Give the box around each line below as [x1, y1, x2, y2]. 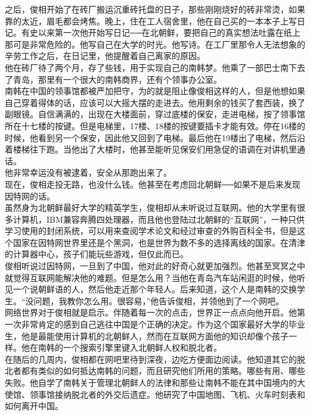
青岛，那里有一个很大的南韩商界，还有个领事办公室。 [13, 73, 222, 85]
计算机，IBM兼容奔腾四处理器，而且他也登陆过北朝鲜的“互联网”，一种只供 [13, 213, 305, 225]
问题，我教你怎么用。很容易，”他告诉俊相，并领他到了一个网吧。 [33, 294, 284, 307]
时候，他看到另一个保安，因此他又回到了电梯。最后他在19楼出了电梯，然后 [5, 131, 297, 143]
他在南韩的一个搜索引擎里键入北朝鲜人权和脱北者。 [21, 341, 222, 354]
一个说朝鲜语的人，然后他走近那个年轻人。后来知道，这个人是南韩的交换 [13, 283, 297, 295]
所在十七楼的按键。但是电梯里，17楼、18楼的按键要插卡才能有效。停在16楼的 [5, 119, 305, 132]
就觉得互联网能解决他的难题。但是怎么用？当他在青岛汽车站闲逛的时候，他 [5, 271, 297, 283]
